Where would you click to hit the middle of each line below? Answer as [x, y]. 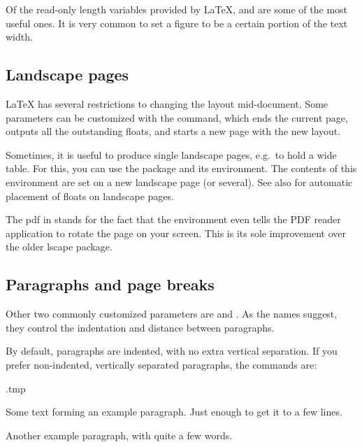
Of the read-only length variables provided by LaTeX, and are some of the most [177, 9]
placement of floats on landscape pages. [90, 196]
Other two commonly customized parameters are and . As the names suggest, [172, 314]
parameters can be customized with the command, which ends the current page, [177, 117]
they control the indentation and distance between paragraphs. [140, 327]
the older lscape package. [59, 247]
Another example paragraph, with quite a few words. [119, 435]
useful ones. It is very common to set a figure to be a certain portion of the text [177, 23]
